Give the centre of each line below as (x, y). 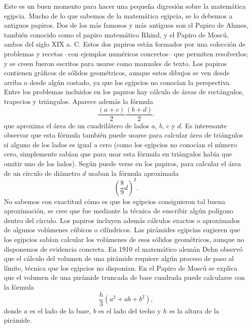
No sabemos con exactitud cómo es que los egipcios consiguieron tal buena (115, 201)
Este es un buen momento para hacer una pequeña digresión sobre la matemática (125, 6)
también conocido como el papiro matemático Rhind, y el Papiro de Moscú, (116, 34)
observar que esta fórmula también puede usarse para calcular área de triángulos (124, 135)
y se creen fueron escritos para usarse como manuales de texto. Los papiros (116, 63)
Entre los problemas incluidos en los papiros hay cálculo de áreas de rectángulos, (124, 92)
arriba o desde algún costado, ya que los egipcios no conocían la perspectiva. (118, 82)
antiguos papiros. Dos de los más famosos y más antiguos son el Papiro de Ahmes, (126, 25)
